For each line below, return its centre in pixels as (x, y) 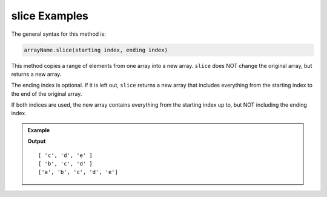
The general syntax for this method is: (58, 34)
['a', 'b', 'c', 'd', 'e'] (78, 172)
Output (37, 141)
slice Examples (50, 16)
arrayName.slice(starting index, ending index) (96, 50)
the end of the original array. (47, 93)
